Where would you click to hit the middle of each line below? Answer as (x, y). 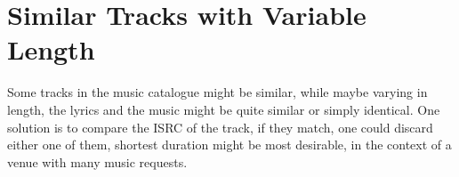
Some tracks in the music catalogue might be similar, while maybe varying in (217, 92)
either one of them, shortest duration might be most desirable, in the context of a (229, 145)
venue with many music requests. (97, 161)
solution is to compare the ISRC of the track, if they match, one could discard (220, 127)
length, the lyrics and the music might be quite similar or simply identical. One (224, 109)
